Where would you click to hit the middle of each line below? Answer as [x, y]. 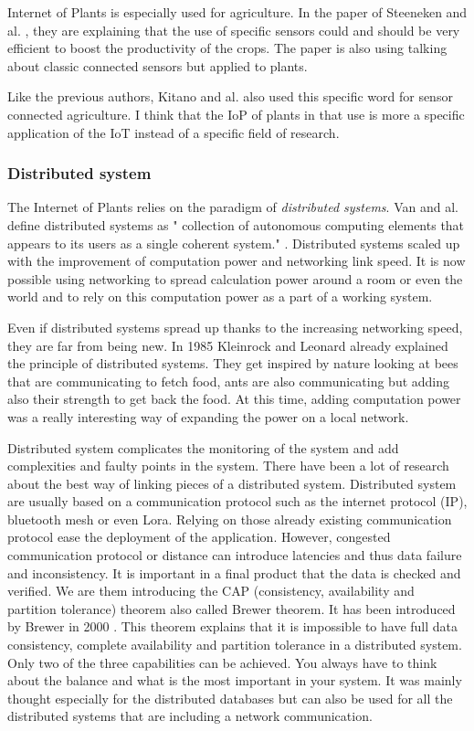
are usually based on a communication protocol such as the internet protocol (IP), [237, 501]
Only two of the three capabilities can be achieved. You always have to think [222, 662]
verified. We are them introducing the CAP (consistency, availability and [211, 591]
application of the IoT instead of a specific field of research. [174, 132]
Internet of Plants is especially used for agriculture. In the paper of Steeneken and [237, 12]
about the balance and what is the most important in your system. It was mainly [235, 680]
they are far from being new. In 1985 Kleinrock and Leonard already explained [228, 345]
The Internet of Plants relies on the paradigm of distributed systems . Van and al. [233, 207]
